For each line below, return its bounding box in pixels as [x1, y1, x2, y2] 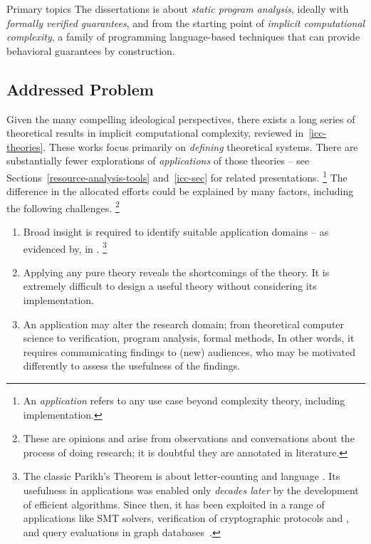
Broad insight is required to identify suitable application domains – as [23, 224, 329, 239]
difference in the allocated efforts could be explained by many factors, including [6, 184, 354, 199]
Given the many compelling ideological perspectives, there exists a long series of [6, 111, 355, 126]
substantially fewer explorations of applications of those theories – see [6, 153, 310, 168]
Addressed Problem [6, 78, 154, 100]
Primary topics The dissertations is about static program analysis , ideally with [6, 1, 349, 16]
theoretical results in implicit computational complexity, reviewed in [6, 125, 304, 140]
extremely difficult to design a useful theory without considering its [23, 278, 317, 293]
